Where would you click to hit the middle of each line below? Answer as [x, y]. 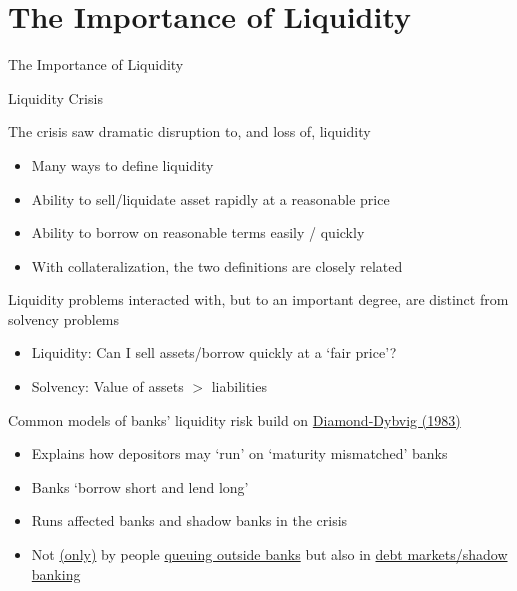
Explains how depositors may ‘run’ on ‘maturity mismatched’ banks [239, 453]
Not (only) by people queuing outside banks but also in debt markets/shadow [269, 554]
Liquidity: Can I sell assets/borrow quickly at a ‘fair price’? [214, 352]
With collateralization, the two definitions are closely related [217, 265]
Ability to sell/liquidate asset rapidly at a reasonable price [210, 198]
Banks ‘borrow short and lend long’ [140, 486]
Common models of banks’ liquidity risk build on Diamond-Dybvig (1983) [234, 419]
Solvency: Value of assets [107, 386]
